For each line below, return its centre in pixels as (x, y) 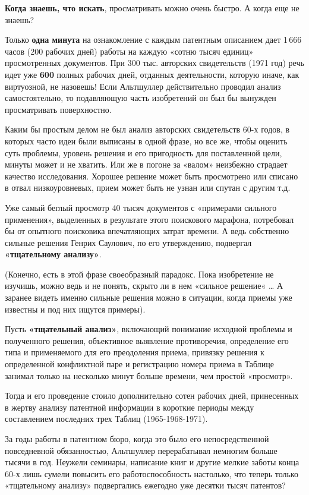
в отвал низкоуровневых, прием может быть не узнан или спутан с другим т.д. (148, 187)
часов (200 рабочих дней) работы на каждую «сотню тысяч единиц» (129, 51)
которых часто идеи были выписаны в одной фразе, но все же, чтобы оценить (146, 141)
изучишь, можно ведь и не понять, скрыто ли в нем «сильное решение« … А (144, 286)
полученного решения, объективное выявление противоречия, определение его (147, 340)
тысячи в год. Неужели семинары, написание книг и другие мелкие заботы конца (152, 462)
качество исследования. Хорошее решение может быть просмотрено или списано (152, 176)
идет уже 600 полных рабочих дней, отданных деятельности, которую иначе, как (152, 74)
